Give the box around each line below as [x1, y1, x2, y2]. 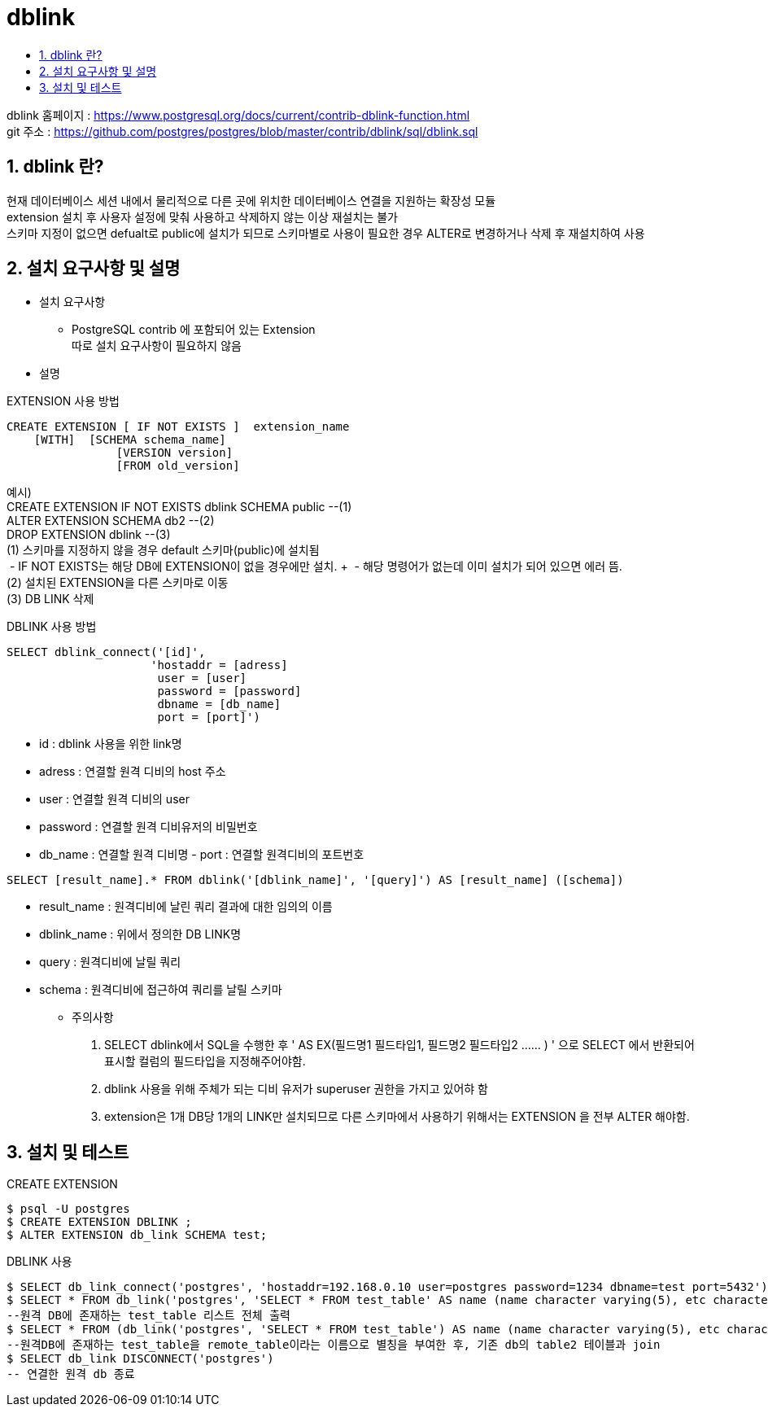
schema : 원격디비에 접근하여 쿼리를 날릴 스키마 [39, 982, 282, 997]
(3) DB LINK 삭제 [7, 592, 94, 606]
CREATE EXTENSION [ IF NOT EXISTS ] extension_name [7, 420, 350, 434]
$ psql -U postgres [7, 1202, 130, 1216]
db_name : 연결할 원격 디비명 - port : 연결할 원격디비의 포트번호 [39, 847, 364, 862]
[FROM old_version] [116, 459, 240, 473]
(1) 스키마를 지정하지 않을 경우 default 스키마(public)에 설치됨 [7, 543, 320, 558]
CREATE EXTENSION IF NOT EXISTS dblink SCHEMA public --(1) [7, 500, 352, 514]
